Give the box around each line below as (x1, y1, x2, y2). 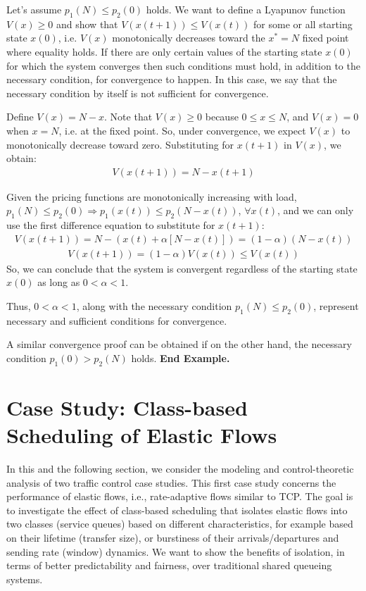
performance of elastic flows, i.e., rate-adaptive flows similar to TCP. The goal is (6, 489, 353, 504)
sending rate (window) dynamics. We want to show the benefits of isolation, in (6, 544, 345, 559)
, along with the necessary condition (76, 299, 232, 313)
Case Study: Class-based (6, 392, 248, 421)
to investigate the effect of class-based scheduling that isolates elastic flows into (6, 502, 348, 517)
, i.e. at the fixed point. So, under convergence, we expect (58, 123, 306, 137)
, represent (313, 299, 359, 313)
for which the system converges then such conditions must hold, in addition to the (6, 58, 360, 73)
